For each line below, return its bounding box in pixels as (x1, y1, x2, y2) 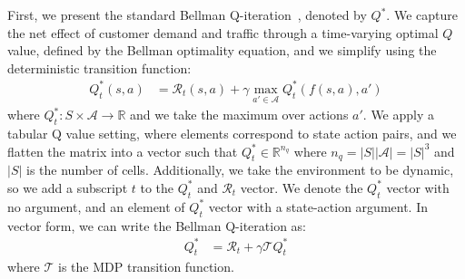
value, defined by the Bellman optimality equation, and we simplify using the (7, 41, 437, 60)
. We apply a (362, 105, 435, 124)
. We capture (386, 5, 458, 24)
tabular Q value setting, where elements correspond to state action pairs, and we (7, 123, 457, 142)
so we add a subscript (7, 178, 128, 197)
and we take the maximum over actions (129, 105, 349, 124)
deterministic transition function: (7, 58, 192, 77)
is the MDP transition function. (58, 257, 234, 276)
